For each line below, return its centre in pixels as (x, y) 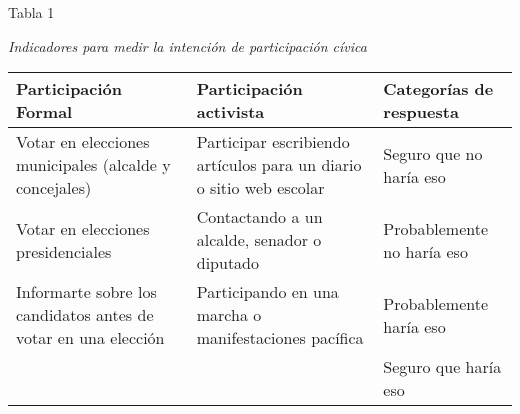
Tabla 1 (31, 12)
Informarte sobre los (86, 292)
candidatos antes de (85, 315)
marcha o (229, 315)
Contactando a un (259, 217)
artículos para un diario (279, 165)
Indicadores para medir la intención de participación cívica (187, 45)
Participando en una (267, 292)
